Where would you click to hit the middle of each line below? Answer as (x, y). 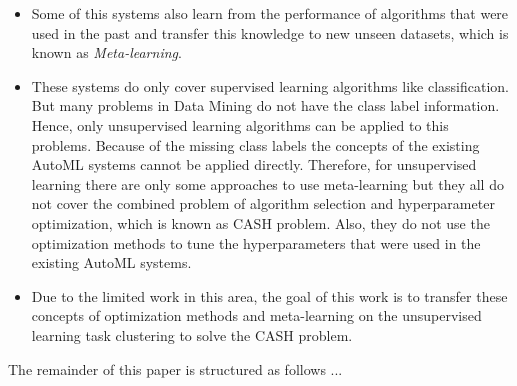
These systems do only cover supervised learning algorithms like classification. (270, 85)
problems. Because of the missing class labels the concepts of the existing (255, 144)
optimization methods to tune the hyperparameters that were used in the (256, 242)
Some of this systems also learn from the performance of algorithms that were (270, 13)
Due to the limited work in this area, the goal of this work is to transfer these (269, 295)
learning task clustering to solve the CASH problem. (192, 334)
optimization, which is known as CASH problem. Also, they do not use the (260, 222)
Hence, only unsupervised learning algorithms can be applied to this (240, 124)
